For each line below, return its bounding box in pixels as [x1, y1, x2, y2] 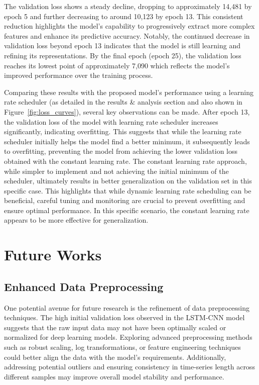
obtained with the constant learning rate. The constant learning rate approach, [4, 155, 247, 166]
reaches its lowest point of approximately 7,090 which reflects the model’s [4, 60, 230, 70]
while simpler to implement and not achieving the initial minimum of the [4, 165, 229, 176]
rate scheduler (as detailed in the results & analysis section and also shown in [4, 97, 242, 107]
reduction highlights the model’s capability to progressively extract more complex [4, 21, 255, 31]
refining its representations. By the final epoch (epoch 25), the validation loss [4, 50, 241, 60]
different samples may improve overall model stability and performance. [4, 371, 224, 381]
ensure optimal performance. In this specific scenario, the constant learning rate [4, 205, 249, 215]
